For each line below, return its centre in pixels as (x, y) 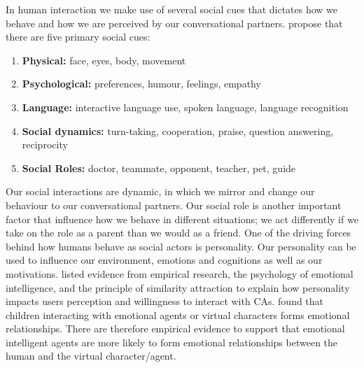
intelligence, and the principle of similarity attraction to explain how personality (178, 287)
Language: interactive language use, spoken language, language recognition (185, 107)
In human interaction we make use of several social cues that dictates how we (172, 9)
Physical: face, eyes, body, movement (104, 60)
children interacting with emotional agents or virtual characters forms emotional (178, 314)
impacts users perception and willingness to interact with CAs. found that (165, 301)
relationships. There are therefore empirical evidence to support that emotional (175, 328)
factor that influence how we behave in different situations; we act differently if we (182, 219)
